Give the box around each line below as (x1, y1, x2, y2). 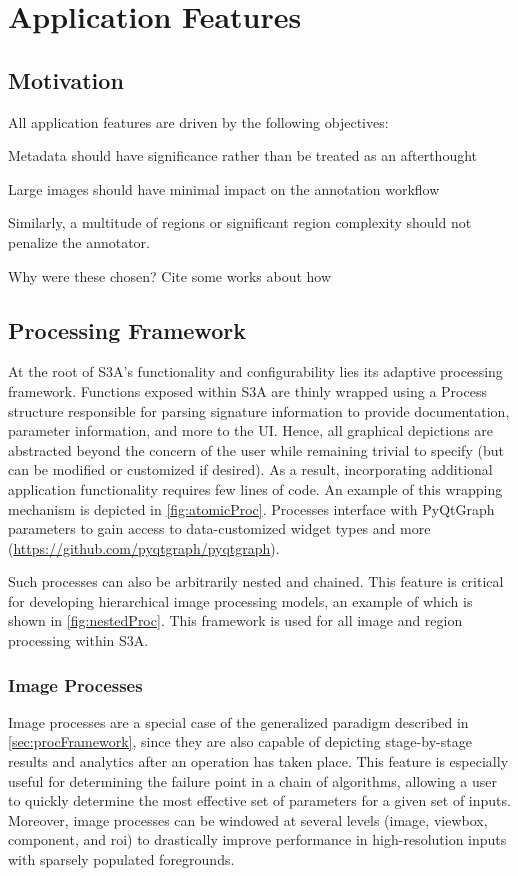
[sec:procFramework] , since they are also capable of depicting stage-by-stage (8, 731, 472, 752)
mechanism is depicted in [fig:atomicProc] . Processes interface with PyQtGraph (8, 498, 495, 519)
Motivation (8, 64, 124, 95)
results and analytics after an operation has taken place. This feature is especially (8, 751, 509, 772)
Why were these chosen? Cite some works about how (8, 265, 332, 286)
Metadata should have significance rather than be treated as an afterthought (8, 145, 478, 166)
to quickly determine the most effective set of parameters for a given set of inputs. (8, 790, 511, 811)
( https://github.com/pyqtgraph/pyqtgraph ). (8, 537, 280, 558)
